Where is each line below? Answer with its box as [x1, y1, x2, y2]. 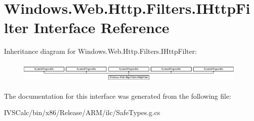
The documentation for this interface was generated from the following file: [4, 90, 231, 101]
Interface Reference [34, 17, 169, 38]
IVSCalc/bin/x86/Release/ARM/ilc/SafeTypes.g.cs [4, 107, 160, 118]
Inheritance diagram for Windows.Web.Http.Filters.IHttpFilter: [4, 46, 197, 56]
